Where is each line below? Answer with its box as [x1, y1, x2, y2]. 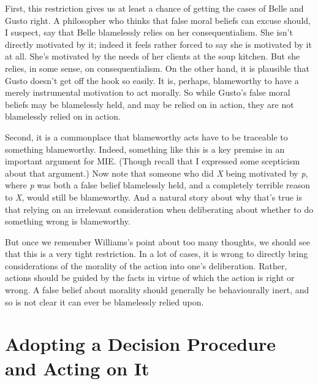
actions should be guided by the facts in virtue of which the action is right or [5, 271, 295, 284]
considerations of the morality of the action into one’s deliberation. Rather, [5, 259, 287, 272]
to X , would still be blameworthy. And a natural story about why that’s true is [5, 190, 302, 203]
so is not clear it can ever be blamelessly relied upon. [5, 295, 204, 308]
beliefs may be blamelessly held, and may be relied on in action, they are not [5, 98, 294, 110]
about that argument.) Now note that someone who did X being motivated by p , [5, 166, 308, 179]
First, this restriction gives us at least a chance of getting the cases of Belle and [5, 2, 304, 14]
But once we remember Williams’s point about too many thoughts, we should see [5, 235, 311, 248]
